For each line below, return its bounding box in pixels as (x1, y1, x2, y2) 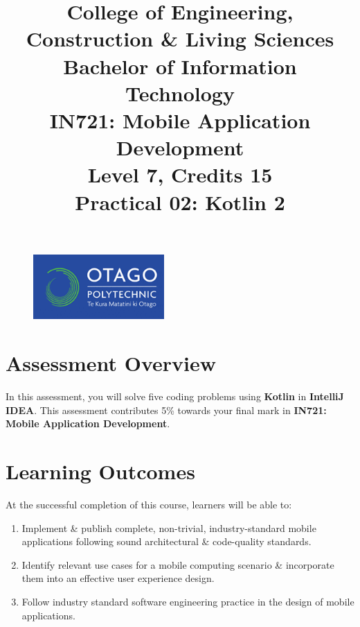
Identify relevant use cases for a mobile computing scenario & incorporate (21, 557, 334, 572)
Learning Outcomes (6, 457, 195, 486)
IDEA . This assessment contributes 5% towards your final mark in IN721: (6, 402, 327, 417)
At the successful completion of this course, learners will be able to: (6, 497, 292, 512)
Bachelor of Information (63, 51, 297, 80)
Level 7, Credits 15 (87, 160, 273, 189)
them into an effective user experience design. (21, 571, 215, 585)
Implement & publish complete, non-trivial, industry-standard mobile (21, 520, 316, 535)
